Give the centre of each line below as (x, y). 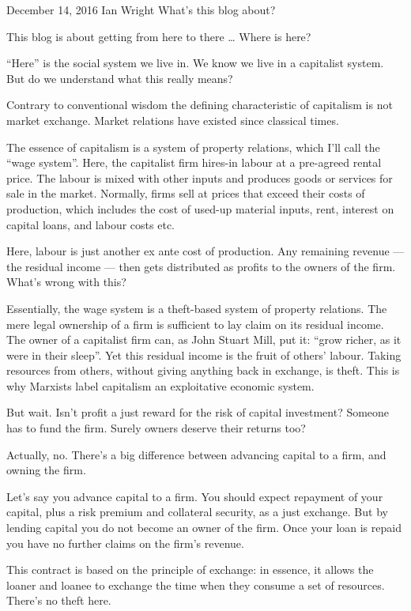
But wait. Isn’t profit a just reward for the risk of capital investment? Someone (198, 412)
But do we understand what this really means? (120, 78)
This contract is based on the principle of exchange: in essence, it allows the (190, 570)
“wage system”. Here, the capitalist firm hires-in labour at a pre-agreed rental (194, 162)
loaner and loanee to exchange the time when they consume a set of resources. (196, 585)
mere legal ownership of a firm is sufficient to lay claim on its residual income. (195, 324)
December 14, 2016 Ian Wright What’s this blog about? (141, 9)
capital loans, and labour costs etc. (90, 224)
